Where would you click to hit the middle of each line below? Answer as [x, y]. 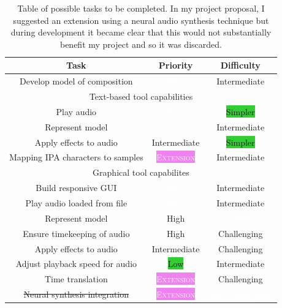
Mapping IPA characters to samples [76, 157]
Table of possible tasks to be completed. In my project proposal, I [141, 8]
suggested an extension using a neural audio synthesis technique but [141, 20]
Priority [176, 65]
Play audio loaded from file [76, 202]
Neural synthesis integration [76, 294]
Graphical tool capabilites [141, 172]
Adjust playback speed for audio [76, 264]
